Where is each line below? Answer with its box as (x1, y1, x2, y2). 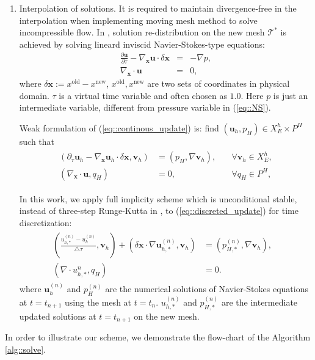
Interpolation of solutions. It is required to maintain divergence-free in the (19, 2, 297, 14)
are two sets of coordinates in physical (147, 77, 290, 90)
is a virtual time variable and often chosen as (59, 89, 227, 101)
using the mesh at (64, 295, 132, 308)
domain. (19, 89, 49, 101)
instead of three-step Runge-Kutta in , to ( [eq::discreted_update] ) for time (19, 204, 299, 217)
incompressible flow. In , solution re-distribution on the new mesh (19, 26, 265, 39)
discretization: (19, 216, 72, 229)
